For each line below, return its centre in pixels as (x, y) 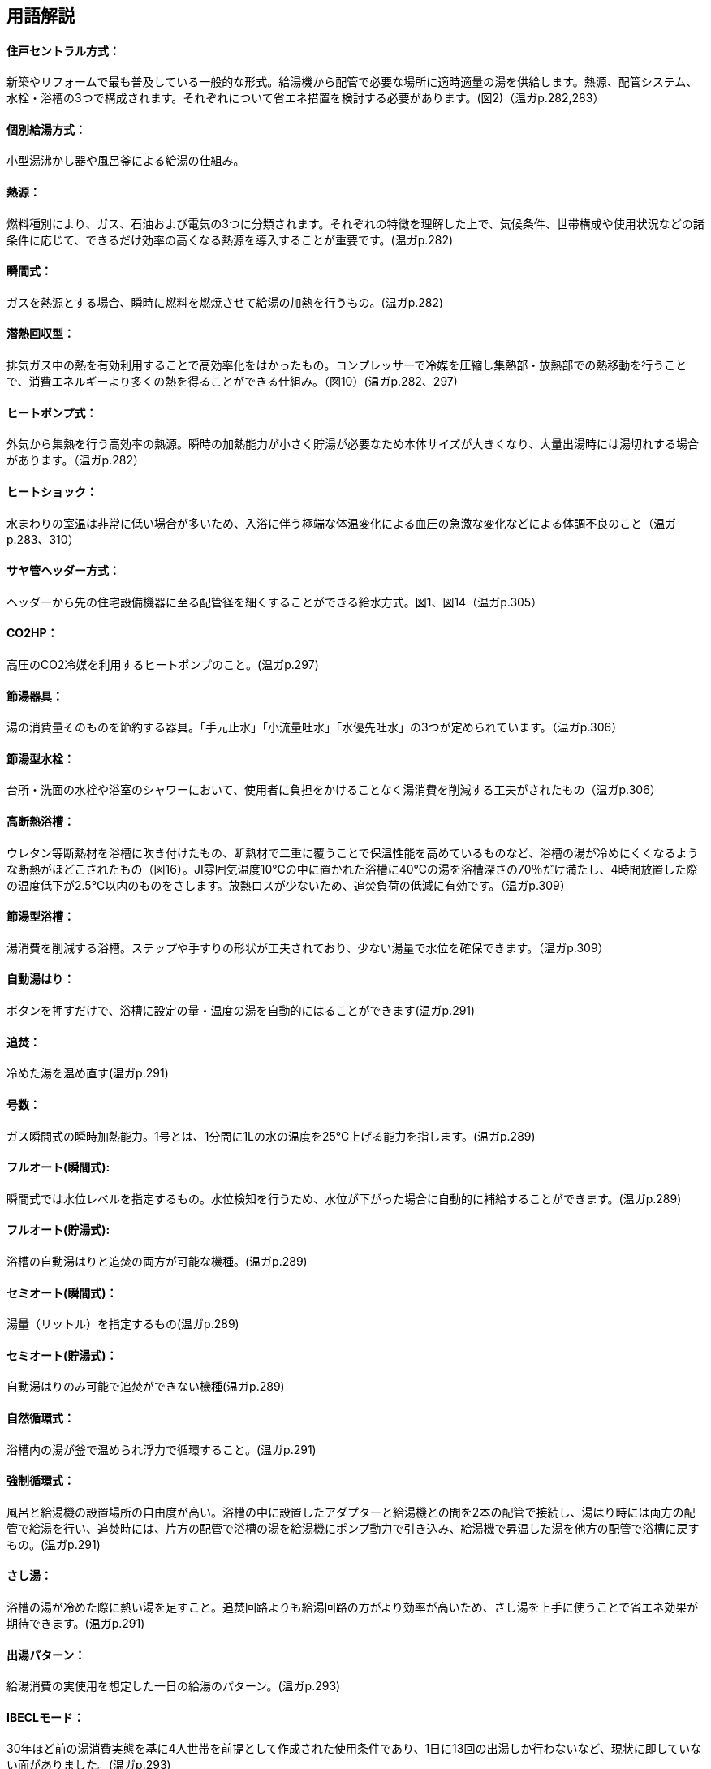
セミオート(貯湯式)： (62, 1355)
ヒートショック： (52, 491)
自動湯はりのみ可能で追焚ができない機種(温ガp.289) (146, 1387)
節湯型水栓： (41, 758)
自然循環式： (41, 1417)
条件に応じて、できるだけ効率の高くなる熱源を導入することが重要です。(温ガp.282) (230, 239)
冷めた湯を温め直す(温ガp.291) (88, 1073)
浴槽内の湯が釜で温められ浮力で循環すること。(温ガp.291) (162, 1449)
